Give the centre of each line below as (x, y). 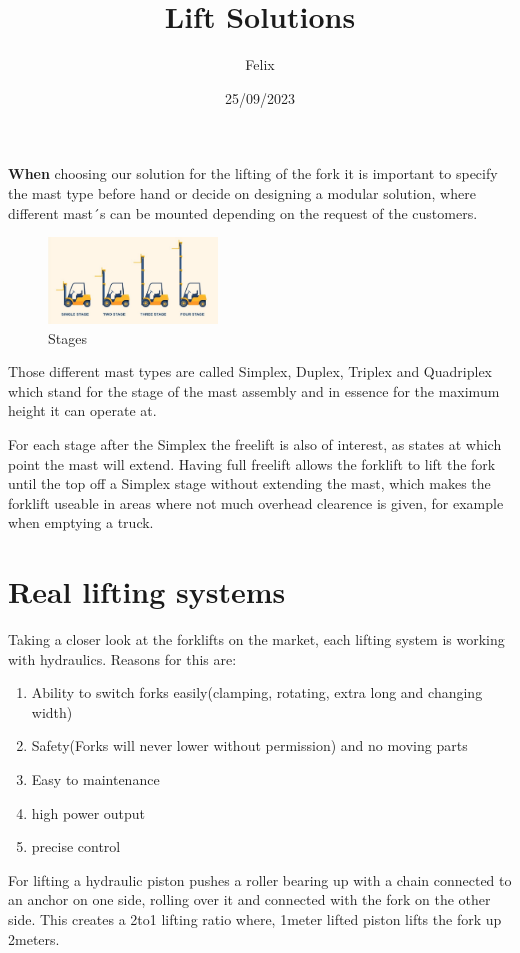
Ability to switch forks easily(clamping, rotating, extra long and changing (257, 692)
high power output (88, 812)
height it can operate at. (82, 410)
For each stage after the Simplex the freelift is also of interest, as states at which (255, 443)
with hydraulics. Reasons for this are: (122, 658)
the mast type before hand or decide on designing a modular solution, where (242, 192)
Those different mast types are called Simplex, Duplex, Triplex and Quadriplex (250, 371)
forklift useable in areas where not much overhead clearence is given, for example (256, 502)
